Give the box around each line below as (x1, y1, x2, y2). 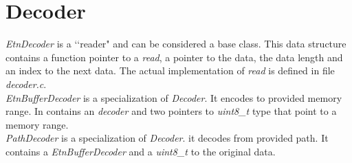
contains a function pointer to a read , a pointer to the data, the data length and (5, 50, 343, 64)
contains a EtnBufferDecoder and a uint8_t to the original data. (5, 144, 276, 158)
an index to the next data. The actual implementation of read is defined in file (5, 63, 335, 78)
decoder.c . (5, 76, 47, 91)
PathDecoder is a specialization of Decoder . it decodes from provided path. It (5, 131, 329, 145)
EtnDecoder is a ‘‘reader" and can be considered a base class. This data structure (5, 36, 346, 51)
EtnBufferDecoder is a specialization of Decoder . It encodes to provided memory (5, 90, 342, 105)
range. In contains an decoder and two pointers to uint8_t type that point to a (5, 104, 337, 118)
